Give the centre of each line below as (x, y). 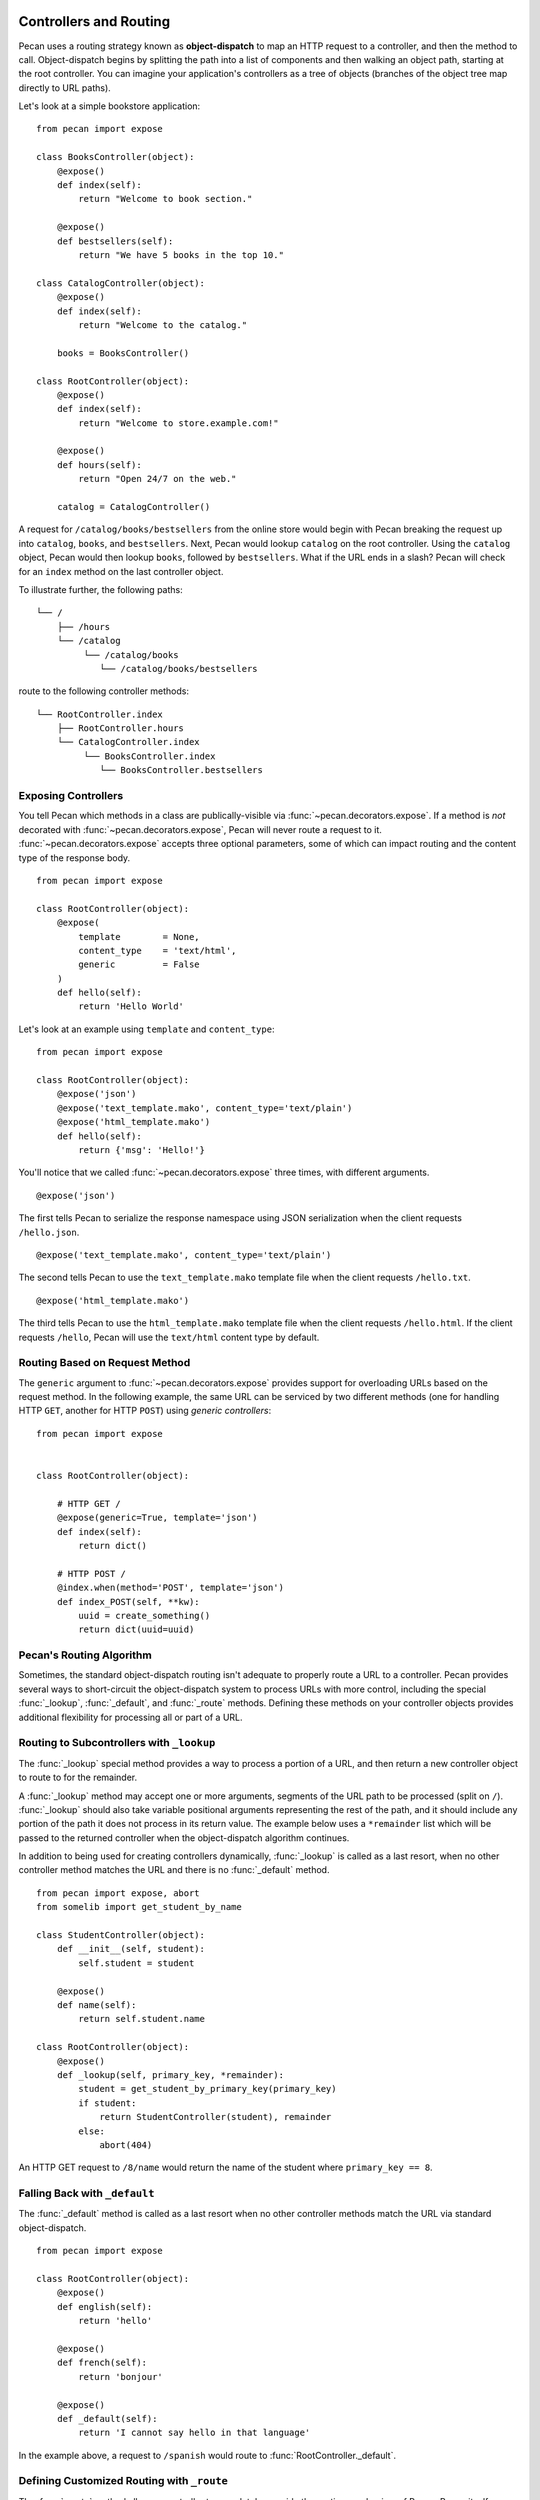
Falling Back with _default (86, 2193)
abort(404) (126, 2144)
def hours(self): (99, 464)
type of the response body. (74, 857)
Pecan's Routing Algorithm (85, 1655)
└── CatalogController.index (128, 742)
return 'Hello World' (131, 1006)
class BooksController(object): (115, 157)
